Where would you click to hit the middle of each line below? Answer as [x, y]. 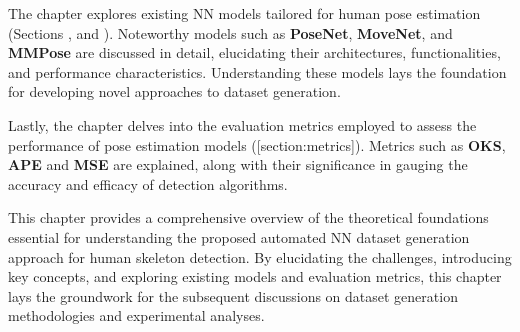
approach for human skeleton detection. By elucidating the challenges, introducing [260, 256]
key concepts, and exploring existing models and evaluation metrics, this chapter [255, 276]
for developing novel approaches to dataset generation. [174, 91]
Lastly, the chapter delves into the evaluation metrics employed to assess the [242, 124]
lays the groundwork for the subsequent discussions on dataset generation [233, 295]
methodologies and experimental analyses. [136, 315]
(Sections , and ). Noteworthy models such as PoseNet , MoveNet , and [230, 32]
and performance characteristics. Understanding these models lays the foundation [257, 71]
